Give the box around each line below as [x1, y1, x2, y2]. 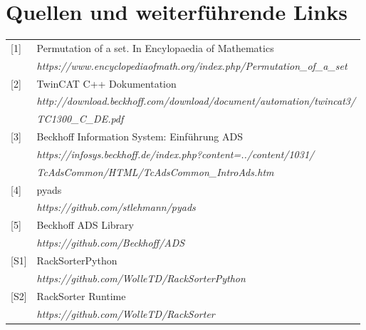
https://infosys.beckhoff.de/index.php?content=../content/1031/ [36, 146, 315, 161]
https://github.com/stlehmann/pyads [36, 200, 196, 215]
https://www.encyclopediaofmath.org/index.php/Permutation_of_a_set [36, 58, 347, 73]
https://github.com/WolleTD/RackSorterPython [36, 270, 246, 285]
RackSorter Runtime [36, 288, 126, 303]
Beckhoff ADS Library [36, 217, 134, 232]
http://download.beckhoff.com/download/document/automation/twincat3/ [36, 93, 356, 108]
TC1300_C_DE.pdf [36, 111, 124, 126]
